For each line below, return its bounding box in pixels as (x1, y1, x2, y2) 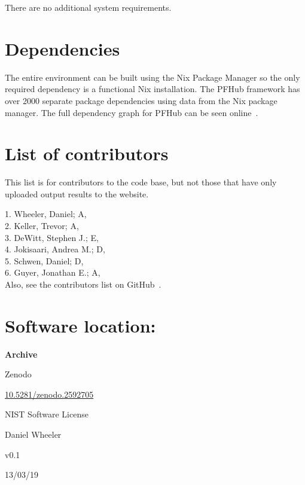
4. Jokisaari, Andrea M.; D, (5, 243, 105, 255)
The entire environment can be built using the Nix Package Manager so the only (5, 71, 300, 83)
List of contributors (5, 141, 169, 166)
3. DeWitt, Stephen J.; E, (5, 231, 99, 243)
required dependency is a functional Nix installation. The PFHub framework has (5, 83, 300, 95)
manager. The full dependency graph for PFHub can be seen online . (5, 106, 258, 118)
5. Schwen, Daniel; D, (5, 254, 84, 267)
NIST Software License (5, 408, 89, 420)
